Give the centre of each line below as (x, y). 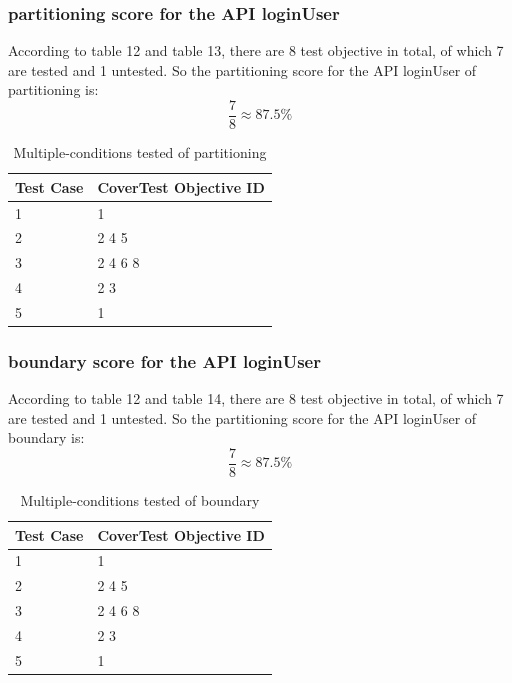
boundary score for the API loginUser (164, 360)
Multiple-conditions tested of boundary (140, 500)
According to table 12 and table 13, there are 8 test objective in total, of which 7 (256, 50)
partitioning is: (53, 89)
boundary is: (46, 437)
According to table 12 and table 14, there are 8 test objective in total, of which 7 (256, 398)
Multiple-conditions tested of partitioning (140, 152)
